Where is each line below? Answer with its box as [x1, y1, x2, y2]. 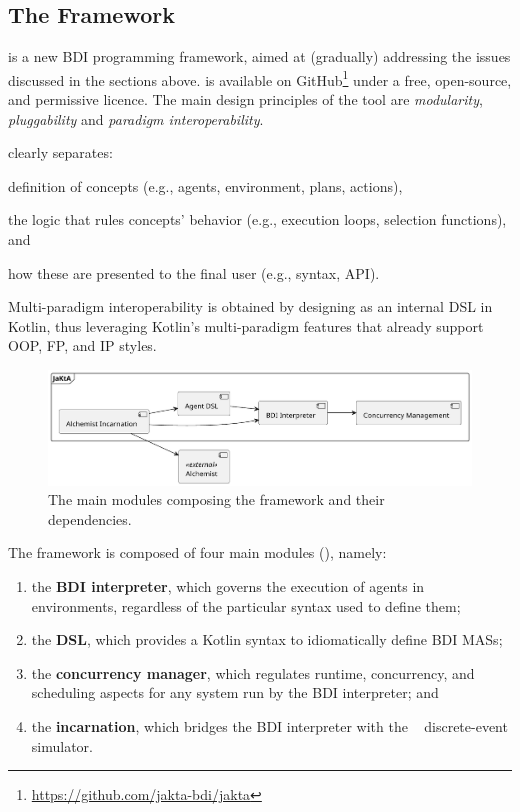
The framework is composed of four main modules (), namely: [8, 542, 387, 563]
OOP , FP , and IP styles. [8, 335, 157, 356]
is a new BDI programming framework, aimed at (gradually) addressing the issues [8, 46, 511, 67]
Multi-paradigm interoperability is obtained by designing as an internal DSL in [8, 296, 493, 317]
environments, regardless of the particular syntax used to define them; [31, 595, 461, 616]
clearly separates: [8, 142, 113, 163]
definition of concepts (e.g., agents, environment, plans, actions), [8, 175, 403, 196]
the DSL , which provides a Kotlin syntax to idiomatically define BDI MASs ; [31, 629, 503, 650]
